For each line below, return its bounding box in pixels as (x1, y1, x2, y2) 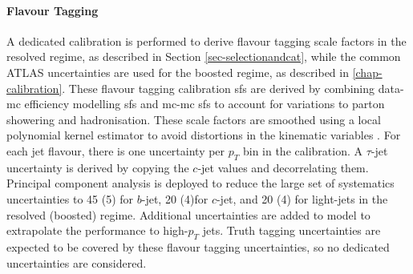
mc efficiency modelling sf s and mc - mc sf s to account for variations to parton (6, 95, 385, 112)
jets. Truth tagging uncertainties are (202, 222, 381, 239)
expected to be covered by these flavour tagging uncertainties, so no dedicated (6, 238, 390, 255)
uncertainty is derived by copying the (6, 159, 189, 175)
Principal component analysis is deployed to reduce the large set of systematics (6, 175, 395, 191)
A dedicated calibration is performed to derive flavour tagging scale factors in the (6, 32, 407, 49)
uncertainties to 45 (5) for (6, 190, 134, 207)
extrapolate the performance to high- (6, 222, 188, 239)
